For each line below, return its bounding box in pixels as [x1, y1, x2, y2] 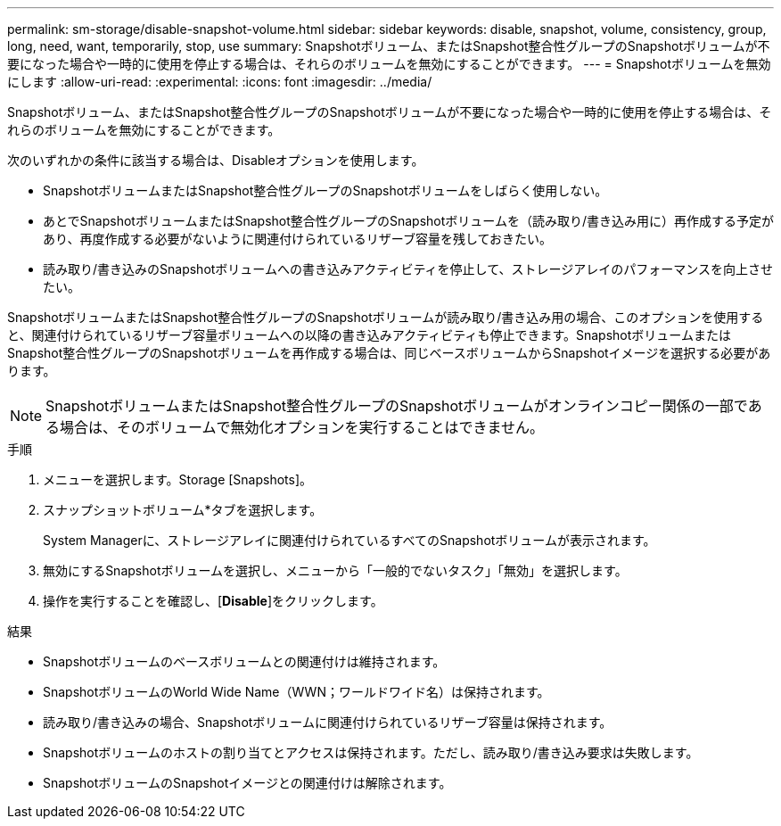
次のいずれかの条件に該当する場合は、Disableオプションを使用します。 [7, 153, 424, 168]
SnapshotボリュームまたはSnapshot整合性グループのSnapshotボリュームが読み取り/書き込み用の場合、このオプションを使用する [7, 310, 764, 325]
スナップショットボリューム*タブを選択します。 [43, 502, 323, 517]
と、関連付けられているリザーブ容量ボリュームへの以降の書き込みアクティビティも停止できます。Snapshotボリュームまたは [7, 327, 731, 343]
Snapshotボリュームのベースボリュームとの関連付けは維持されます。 [43, 654, 446, 669]
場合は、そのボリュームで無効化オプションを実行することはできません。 [60, 418, 545, 436]
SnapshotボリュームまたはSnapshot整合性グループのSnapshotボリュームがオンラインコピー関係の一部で [45, 397, 748, 415]
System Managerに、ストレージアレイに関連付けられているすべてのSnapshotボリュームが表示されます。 [43, 533, 656, 548]
